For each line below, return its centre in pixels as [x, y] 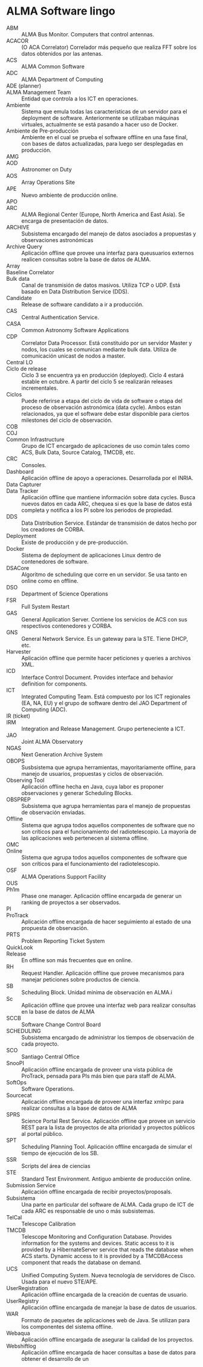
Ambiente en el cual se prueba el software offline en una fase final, [105, 137]
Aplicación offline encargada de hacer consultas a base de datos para [109, 1352]
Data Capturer [24, 484]
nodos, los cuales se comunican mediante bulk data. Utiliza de [99, 349]
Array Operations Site [48, 182]
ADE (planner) [24, 85]
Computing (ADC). [44, 709]
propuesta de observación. [55, 928]
